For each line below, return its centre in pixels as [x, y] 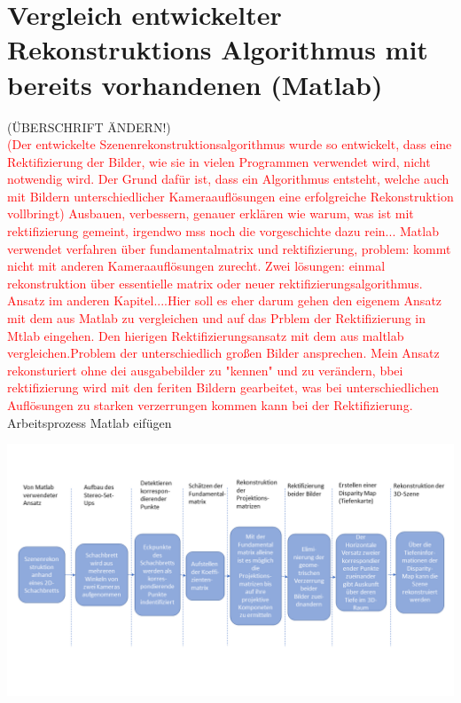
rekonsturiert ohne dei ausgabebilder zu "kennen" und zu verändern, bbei [205, 370]
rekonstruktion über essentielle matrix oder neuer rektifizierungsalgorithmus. [215, 283]
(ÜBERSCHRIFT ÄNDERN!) [89, 126]
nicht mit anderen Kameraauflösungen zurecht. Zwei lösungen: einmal [196, 266]
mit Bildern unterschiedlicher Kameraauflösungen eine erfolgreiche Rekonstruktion [230, 196]
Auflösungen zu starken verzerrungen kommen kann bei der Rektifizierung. [210, 405]
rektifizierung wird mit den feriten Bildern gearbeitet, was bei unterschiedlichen [223, 387]
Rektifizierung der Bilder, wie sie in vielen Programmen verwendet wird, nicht [219, 161]
